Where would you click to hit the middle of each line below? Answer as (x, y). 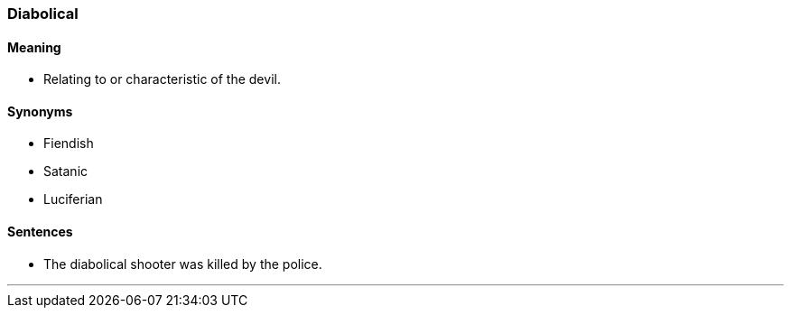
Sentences (40, 232)
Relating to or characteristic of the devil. (162, 79)
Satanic (66, 171)
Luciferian (73, 199)
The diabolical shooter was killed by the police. (183, 264)
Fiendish (69, 144)
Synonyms (40, 111)
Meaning (34, 47)
